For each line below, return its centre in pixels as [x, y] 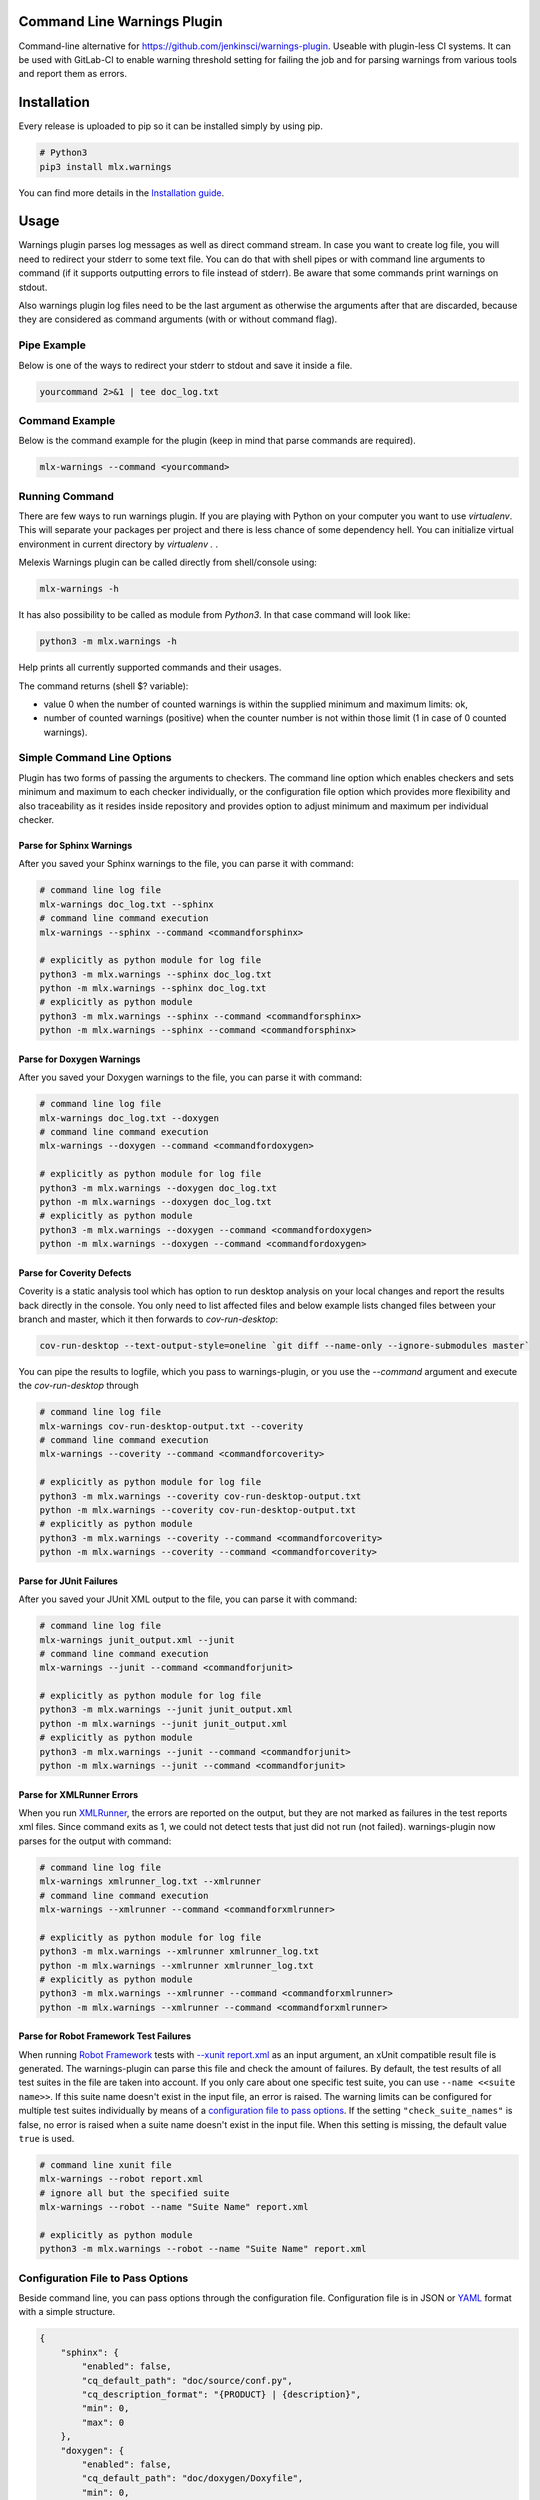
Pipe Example [52, 345]
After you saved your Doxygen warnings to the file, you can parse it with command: [190, 1077]
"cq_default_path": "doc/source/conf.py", [187, 2380]
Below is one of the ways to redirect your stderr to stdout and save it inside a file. [185, 365]
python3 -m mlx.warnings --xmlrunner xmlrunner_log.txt [179, 1951]
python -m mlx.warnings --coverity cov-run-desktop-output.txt [198, 1509]
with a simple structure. [67, 2312]
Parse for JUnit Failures [68, 1581]
